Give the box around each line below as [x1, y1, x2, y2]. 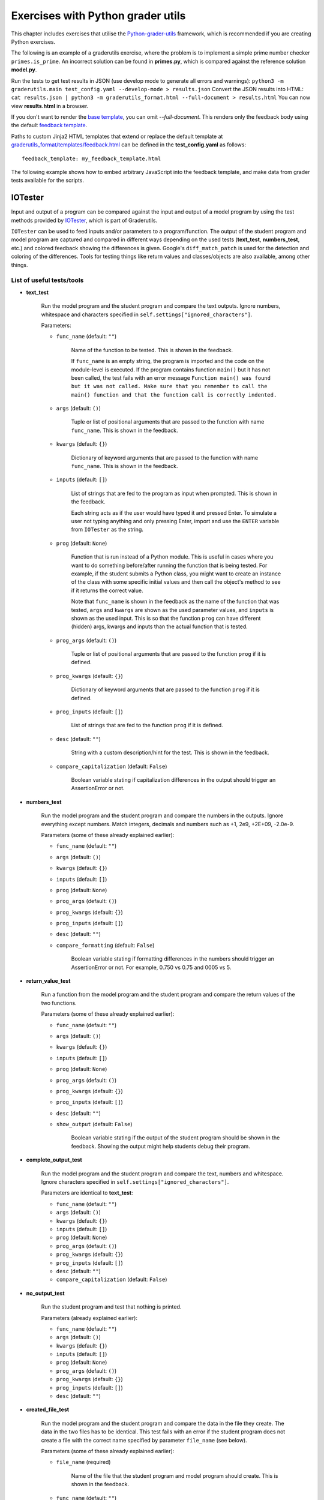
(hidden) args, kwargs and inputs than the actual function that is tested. [71, 623, 248, 630]
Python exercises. [11, 38, 56, 45]
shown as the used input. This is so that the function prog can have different [71, 614, 261, 622]
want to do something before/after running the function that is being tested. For [71, 562, 268, 569]
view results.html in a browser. [11, 102, 89, 109]
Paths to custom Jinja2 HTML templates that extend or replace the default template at [11, 133, 223, 140]
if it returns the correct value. [71, 587, 143, 594]
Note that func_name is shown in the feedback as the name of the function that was [71, 598, 280, 605]
